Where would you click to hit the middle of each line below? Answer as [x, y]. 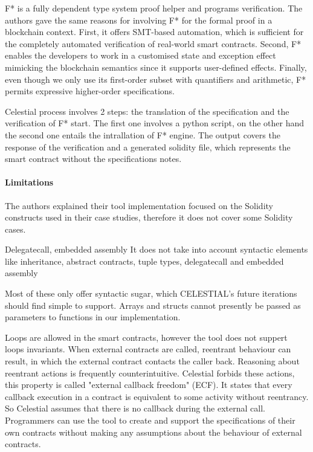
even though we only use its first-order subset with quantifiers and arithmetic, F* [156, 79]
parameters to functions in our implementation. [93, 317]
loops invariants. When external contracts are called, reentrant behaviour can [148, 349]
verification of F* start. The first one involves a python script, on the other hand [154, 123]
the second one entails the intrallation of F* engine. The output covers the [143, 134]
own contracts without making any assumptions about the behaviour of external [153, 432]
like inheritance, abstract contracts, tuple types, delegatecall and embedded [144, 261]
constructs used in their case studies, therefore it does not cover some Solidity [149, 217]
